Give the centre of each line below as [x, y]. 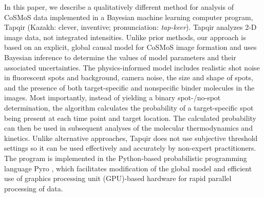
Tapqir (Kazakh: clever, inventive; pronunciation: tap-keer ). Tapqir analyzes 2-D [130, 27]
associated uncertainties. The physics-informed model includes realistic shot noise [132, 67]
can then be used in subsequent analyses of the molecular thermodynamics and [128, 128]
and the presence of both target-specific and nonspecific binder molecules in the [129, 87]
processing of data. [34, 188]
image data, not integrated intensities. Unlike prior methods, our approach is [125, 37]
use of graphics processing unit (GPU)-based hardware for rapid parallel [118, 178]
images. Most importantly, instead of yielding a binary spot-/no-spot [112, 97]
